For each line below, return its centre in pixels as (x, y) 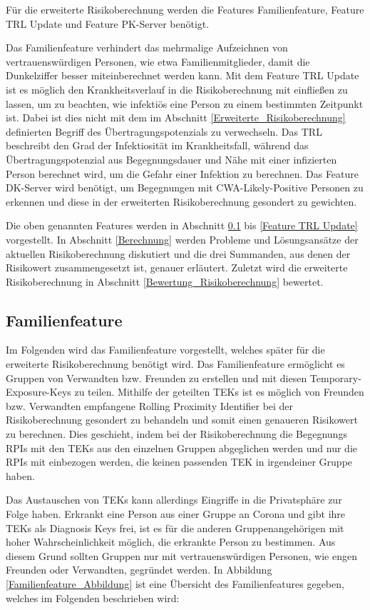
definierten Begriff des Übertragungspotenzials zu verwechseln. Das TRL (164, 131)
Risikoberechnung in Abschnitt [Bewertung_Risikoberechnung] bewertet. (165, 281)
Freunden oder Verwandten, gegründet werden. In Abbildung (139, 570)
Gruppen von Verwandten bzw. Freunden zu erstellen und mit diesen (156, 377)
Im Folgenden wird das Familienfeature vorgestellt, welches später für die (165, 350)
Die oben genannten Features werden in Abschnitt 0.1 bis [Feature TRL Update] (182, 225)
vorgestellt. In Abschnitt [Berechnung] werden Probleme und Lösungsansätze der (182, 239)
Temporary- (335, 377)
